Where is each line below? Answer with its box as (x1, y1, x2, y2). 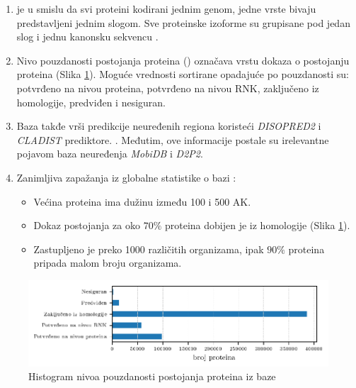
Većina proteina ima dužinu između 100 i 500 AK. (33, 194, 251, 209)
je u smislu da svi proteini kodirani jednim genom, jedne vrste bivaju (16, 1, 316, 16)
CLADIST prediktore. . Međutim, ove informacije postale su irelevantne (16, 132, 329, 147)
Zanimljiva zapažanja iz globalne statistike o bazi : (16, 170, 236, 184)
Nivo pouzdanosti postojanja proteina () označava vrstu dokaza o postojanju (16, 52, 350, 67)
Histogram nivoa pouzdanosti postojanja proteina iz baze (28, 369, 276, 384)
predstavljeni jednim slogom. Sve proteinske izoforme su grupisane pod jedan (16, 15, 350, 30)
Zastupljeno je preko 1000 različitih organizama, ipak (33, 241, 264, 256)
